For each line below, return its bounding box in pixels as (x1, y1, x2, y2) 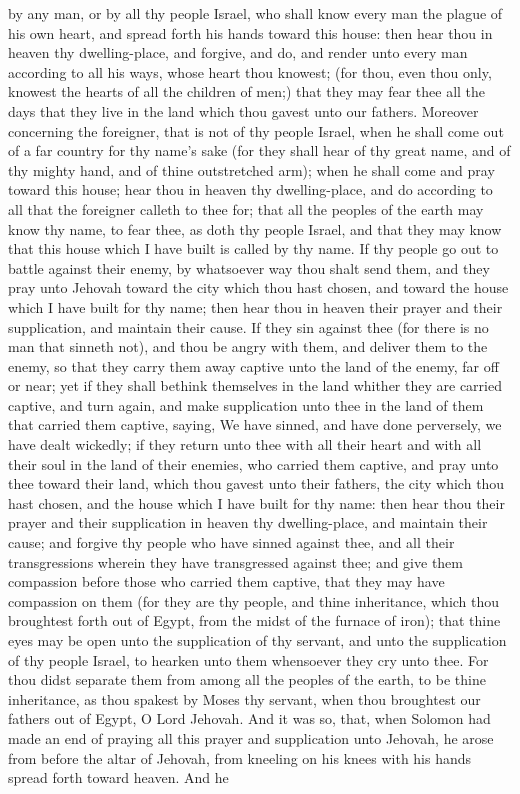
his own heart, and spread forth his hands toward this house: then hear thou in (8, 22, 493, 43)
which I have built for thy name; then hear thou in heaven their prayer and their (8, 296, 503, 317)
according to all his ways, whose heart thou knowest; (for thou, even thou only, (8, 61, 492, 82)
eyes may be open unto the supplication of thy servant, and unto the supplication (8, 630, 507, 650)
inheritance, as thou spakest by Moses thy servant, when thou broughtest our (8, 688, 481, 709)
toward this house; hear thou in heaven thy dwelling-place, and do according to (8, 179, 493, 200)
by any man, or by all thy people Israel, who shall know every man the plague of (8, 3, 503, 23)
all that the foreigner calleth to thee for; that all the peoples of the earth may (8, 198, 484, 219)
